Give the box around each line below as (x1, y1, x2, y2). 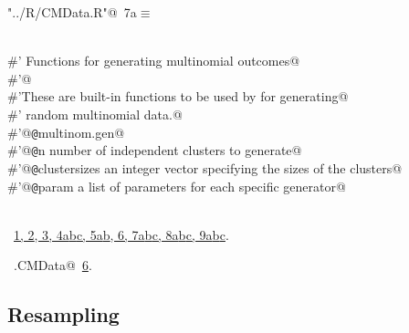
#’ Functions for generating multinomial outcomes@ (7, 51, 300, 70)
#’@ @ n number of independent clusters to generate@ (7, 140, 302, 160)
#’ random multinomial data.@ (7, 104, 183, 123)
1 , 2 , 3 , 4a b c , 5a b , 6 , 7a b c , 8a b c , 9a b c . (14, 224, 229, 244)
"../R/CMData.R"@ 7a (7, 3, 137, 21)
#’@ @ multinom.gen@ (7, 122, 125, 141)
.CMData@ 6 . (13, 255, 92, 275)
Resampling (7, 300, 120, 328)
